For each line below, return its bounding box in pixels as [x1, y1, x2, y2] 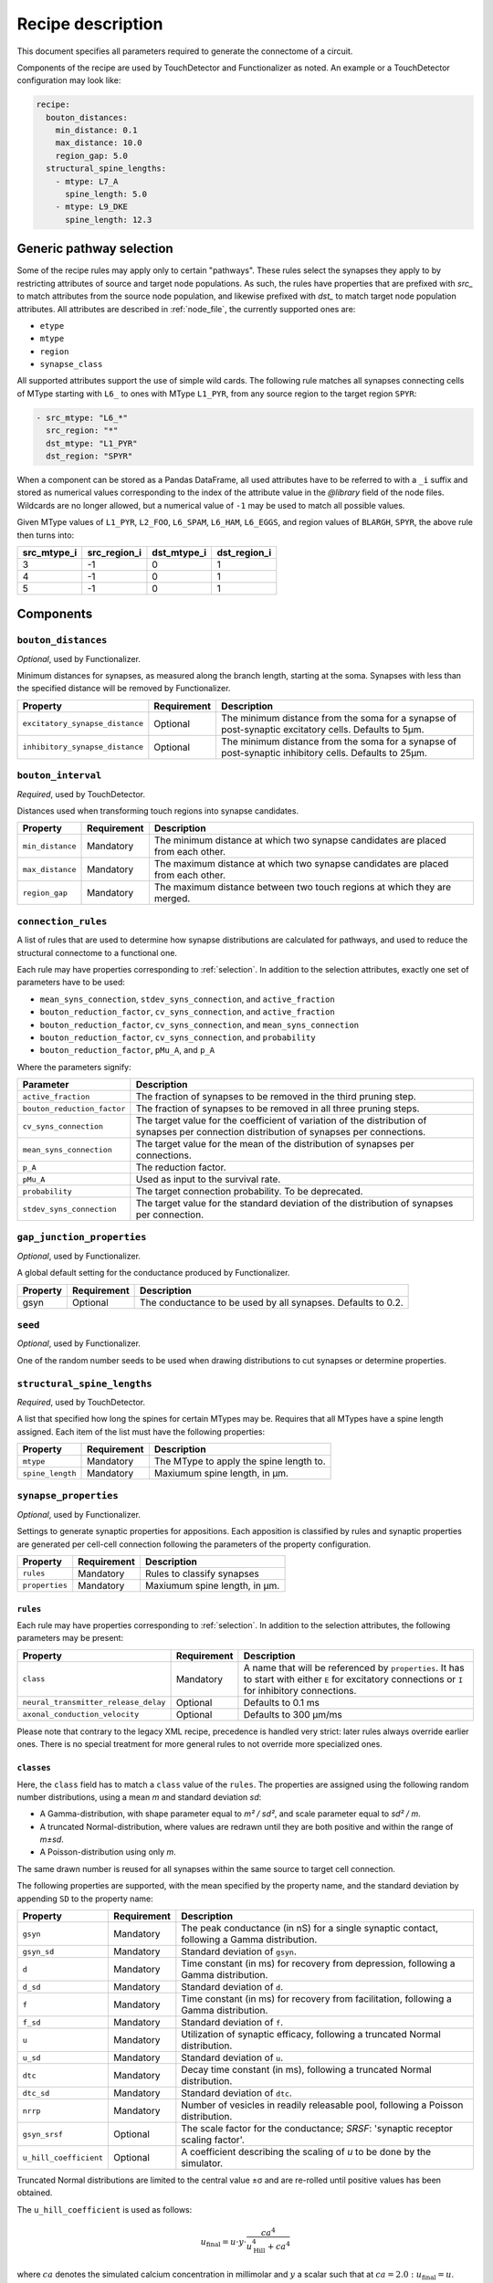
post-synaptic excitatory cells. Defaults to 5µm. [220, 722, 425, 735]
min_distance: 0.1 [55, 125, 138, 136]
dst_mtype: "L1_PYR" [46, 438, 138, 448]
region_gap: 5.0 [55, 151, 128, 161]
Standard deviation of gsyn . [181, 1945, 297, 1958]
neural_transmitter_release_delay [22, 1698, 166, 1708]
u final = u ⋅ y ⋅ [200, 2236, 246, 2249]
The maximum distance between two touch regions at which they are [153, 881, 452, 894]
